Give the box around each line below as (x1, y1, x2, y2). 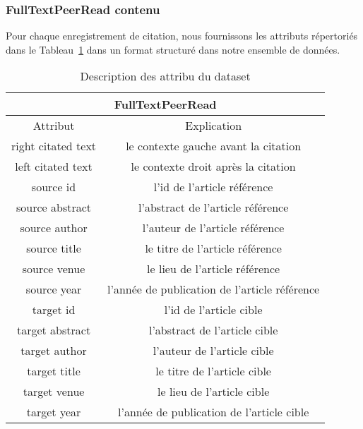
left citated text (15, 158, 93, 175)
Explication (185, 117, 242, 134)
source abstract (16, 199, 92, 216)
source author (20, 219, 88, 236)
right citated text (11, 138, 97, 155)
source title (26, 240, 81, 257)
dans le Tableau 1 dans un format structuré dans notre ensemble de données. (6, 42, 340, 56)
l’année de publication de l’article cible (117, 404, 309, 421)
